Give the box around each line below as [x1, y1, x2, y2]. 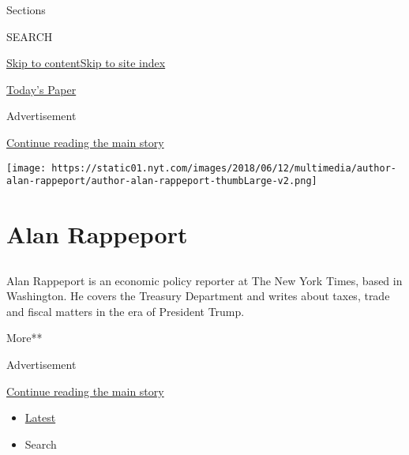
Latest [24, 409, 56, 426]
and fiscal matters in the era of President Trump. [6, 303, 245, 319]
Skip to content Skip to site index [6, 55, 166, 71]
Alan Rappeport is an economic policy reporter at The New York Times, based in [6, 272, 403, 288]
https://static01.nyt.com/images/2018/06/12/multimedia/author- [51, 162, 396, 174]
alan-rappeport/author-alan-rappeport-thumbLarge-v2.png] [6, 175, 317, 187]
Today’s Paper [6, 81, 77, 97]
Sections [6, 2, 46, 17]
